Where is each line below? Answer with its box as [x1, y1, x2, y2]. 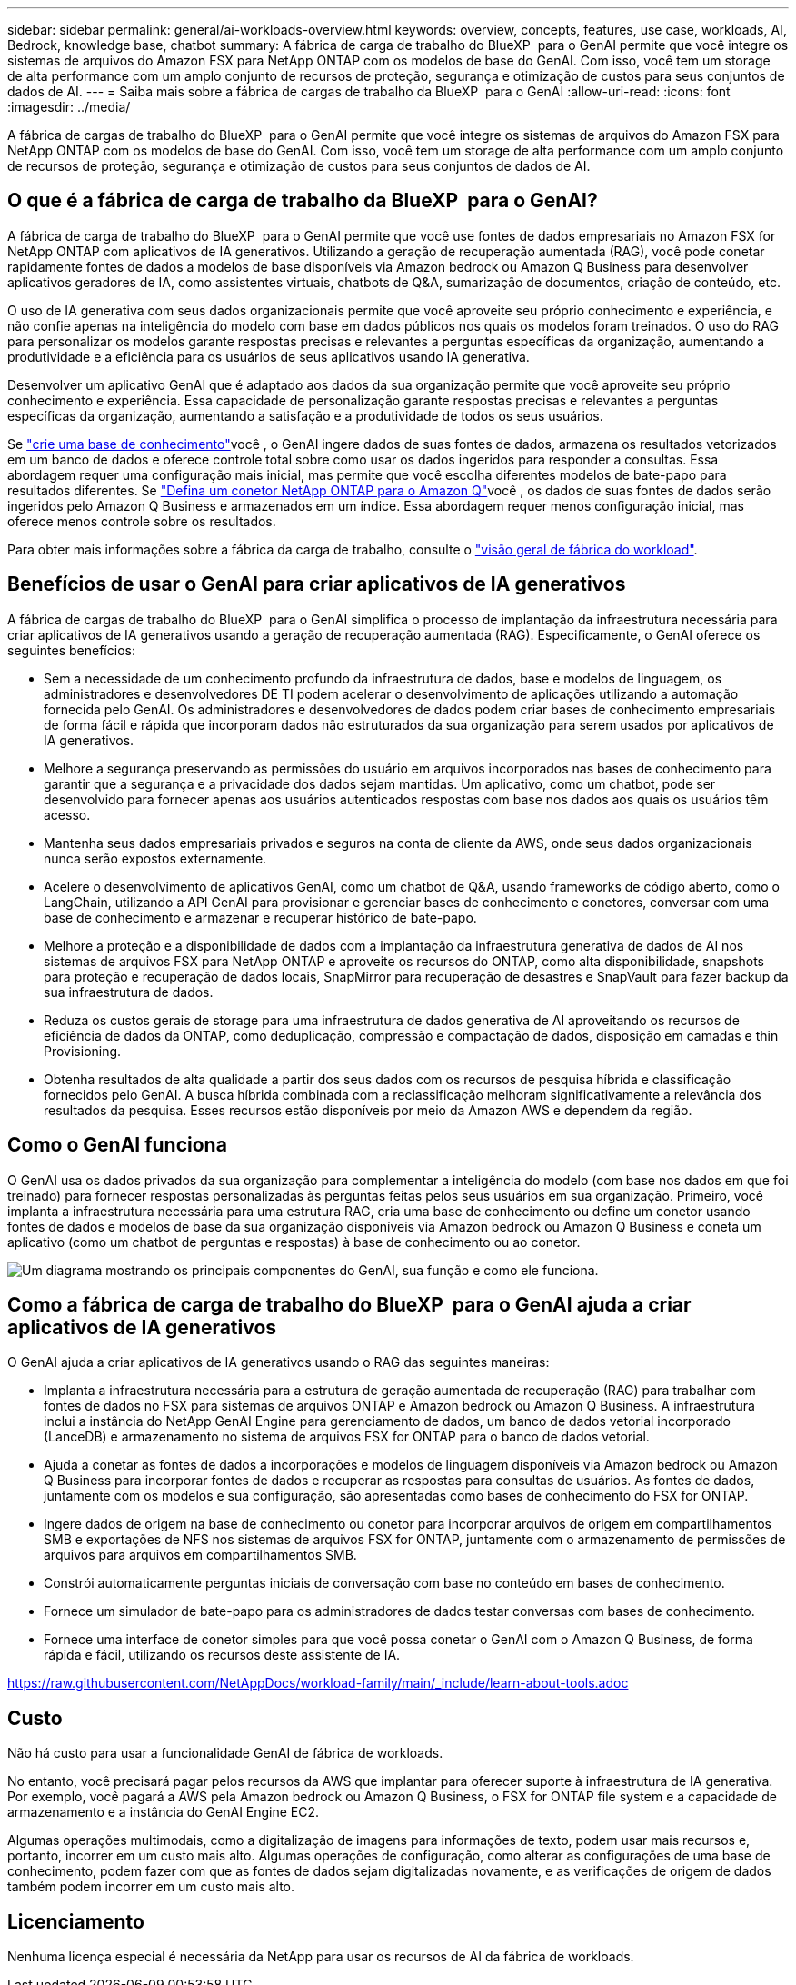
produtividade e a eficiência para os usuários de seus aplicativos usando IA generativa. [7, 348, 530, 364]
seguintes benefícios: [7, 642, 135, 658]
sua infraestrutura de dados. [44, 983, 214, 1000]
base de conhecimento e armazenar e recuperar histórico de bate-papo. [44, 909, 477, 925]
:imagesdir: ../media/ [7, 99, 131, 115]
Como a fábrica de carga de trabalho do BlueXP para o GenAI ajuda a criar [7, 1292, 692, 1316]
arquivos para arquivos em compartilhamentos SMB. [44, 1547, 357, 1563]
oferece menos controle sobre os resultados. [7, 513, 276, 529]
